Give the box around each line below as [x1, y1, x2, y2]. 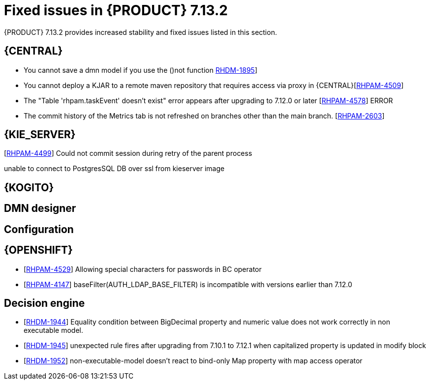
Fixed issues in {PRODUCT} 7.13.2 [4, 2, 228, 19]
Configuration [4, 223, 74, 236]
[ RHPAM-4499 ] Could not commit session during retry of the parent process [4, 149, 252, 158]
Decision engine [4, 296, 85, 309]
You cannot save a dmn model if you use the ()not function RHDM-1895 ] [24, 65, 257, 74]
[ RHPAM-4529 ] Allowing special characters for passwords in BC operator [24, 265, 262, 273]
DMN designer [4, 202, 76, 215]
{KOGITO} [4, 181, 54, 194]
